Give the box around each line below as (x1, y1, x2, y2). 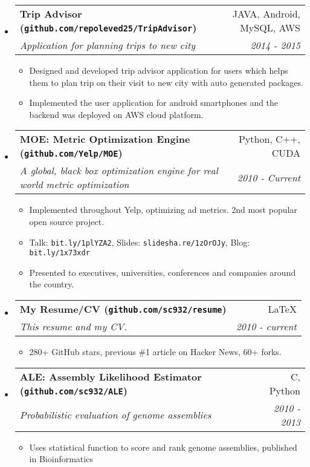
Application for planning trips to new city (19, 38, 195, 52)
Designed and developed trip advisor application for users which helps (29, 64, 288, 76)
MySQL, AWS (240, 21, 300, 34)
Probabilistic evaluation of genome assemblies (19, 408, 212, 422)
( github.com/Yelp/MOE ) (19, 146, 123, 160)
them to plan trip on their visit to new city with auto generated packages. (29, 76, 303, 88)
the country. (29, 278, 74, 290)
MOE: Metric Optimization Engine (19, 132, 190, 146)
